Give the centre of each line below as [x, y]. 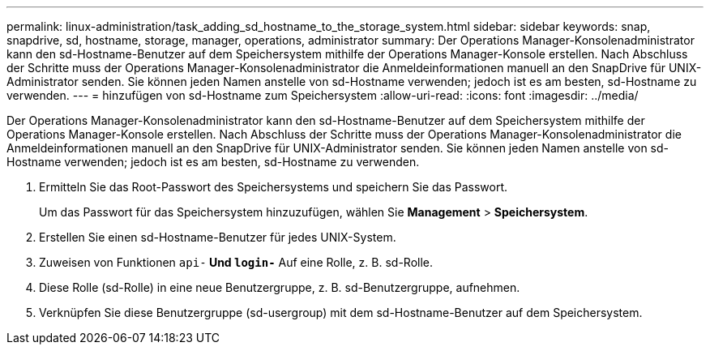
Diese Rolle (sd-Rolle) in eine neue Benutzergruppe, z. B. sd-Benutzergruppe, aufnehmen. [280, 287]
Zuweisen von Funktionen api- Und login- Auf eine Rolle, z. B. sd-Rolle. [236, 262]
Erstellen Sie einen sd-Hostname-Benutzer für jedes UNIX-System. [218, 237]
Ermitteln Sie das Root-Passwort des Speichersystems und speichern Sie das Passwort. [274, 187]
